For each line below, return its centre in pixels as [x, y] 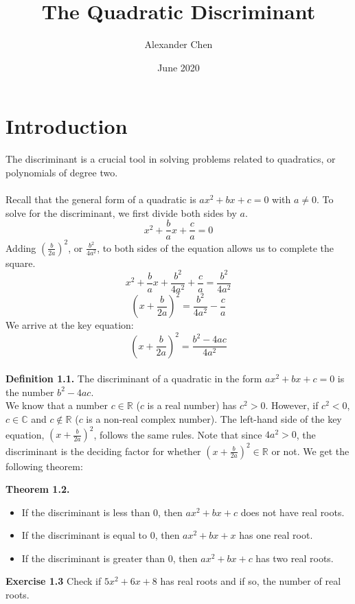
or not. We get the [310, 451]
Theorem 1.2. [38, 489]
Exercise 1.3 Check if [54, 581]
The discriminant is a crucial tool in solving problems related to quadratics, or [171, 159]
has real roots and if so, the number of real [251, 581]
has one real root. [276, 535]
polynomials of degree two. [62, 172]
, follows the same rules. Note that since [178, 434]
